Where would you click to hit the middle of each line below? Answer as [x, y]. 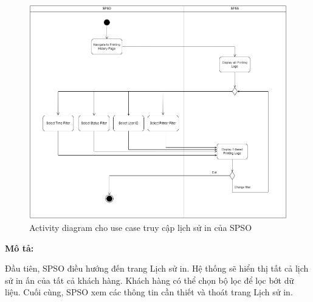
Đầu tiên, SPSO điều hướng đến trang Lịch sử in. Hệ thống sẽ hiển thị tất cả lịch [157, 268]
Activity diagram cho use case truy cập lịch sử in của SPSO [141, 227]
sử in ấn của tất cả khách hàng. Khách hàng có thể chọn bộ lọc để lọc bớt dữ [150, 280]
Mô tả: [19, 248]
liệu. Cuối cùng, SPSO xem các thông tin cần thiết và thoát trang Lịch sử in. [149, 292]
